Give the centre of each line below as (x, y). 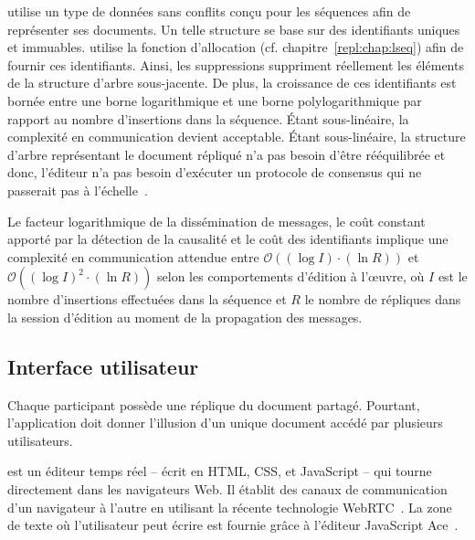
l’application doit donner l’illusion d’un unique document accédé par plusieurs (225, 423)
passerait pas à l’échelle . (78, 190)
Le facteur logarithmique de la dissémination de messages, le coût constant (216, 221)
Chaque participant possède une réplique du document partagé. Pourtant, (214, 404)
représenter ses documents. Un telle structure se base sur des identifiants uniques (234, 29)
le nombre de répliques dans (383, 299)
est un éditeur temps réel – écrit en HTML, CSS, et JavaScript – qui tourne (220, 471)
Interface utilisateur (103, 366)
